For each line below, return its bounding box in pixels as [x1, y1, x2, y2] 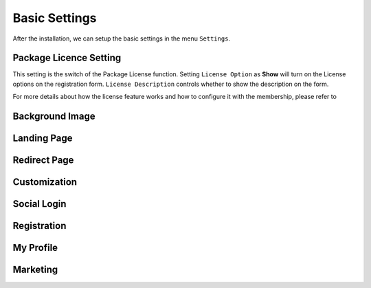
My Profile [12, 242, 58, 254]
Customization [12, 176, 78, 188]
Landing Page [12, 133, 73, 144]
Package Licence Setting [12, 52, 122, 64]
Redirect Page [12, 155, 74, 166]
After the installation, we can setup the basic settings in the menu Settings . [12, 34, 230, 43]
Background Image [12, 111, 95, 122]
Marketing [12, 264, 58, 276]
